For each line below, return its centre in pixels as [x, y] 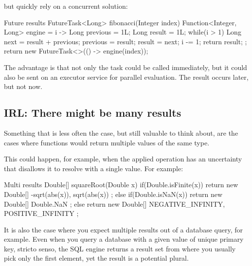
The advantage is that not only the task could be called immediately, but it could [126, 67]
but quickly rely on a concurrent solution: [66, 6]
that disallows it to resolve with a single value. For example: [94, 168]
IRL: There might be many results [93, 113]
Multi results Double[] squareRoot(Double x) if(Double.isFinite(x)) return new [121, 185]
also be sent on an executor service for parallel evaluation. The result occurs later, [126, 77]
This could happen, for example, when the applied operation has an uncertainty [123, 159]
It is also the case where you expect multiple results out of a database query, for [123, 229]
